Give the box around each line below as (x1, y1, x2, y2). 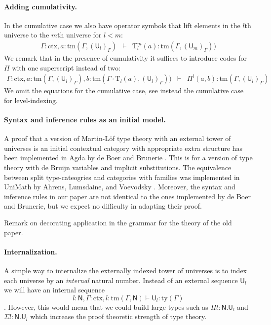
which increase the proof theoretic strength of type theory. (30, 311, 207, 322)
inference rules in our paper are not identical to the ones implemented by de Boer (4, 191, 251, 201)
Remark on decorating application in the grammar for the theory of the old (4, 217, 232, 227)
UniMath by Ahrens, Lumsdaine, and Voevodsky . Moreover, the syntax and (4, 181, 235, 192)
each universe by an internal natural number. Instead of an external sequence (4, 275, 238, 285)
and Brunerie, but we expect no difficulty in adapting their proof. (4, 201, 202, 211)
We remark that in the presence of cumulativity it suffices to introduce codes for (4, 53, 247, 63)
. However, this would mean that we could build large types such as (4, 301, 208, 312)
